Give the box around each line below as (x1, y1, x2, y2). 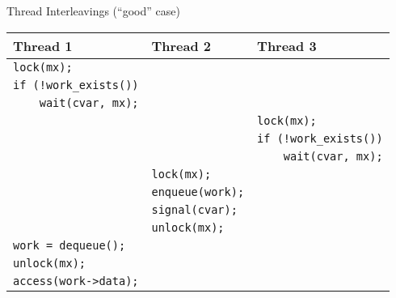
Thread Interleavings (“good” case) (6, 2, 180, 19)
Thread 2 (151, 36, 212, 55)
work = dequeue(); (13, 238, 126, 252)
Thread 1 (13, 36, 73, 55)
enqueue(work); (151, 185, 245, 198)
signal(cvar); (151, 202, 238, 216)
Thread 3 (257, 36, 317, 55)
